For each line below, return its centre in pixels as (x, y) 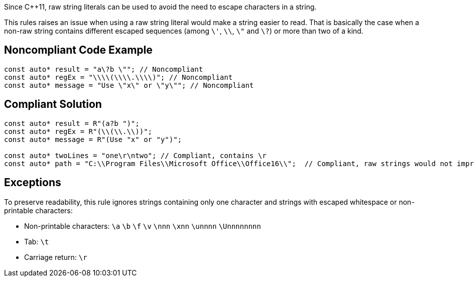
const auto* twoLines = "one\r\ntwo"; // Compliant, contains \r (135, 155)
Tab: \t (37, 241)
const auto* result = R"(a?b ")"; (72, 123)
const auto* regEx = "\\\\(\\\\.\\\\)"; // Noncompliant (118, 77)
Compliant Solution (53, 104)
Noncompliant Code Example (78, 50)
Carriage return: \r (56, 257)
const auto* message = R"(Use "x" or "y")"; (93, 139)
